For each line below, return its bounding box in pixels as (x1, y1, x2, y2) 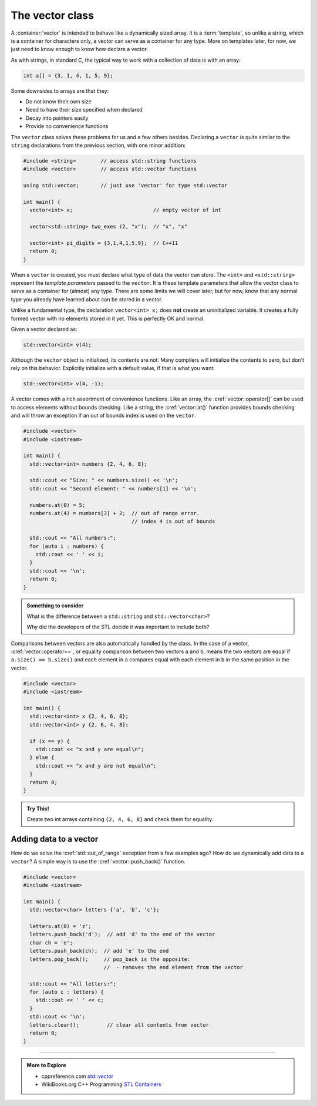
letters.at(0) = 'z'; (29, 923, 92, 929)
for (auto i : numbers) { (29, 543, 104, 549)
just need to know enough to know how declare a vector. (11, 46, 148, 53)
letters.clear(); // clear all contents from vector (29, 1021, 210, 1028)
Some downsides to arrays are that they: (11, 87, 109, 94)
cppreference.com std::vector (41, 1073, 114, 1080)
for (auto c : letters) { (29, 989, 104, 996)
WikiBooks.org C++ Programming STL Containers (41, 1081, 161, 1088)
